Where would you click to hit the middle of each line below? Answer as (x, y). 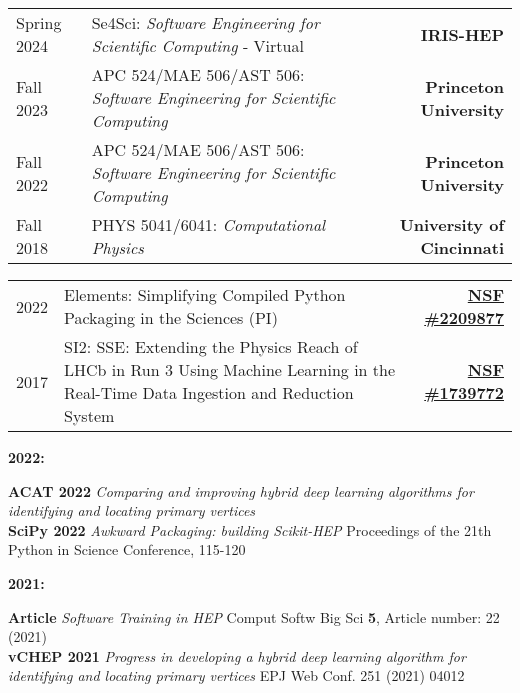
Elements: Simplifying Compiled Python (205, 294)
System (89, 415)
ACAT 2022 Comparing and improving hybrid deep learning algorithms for (241, 490)
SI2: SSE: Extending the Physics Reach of (211, 346)
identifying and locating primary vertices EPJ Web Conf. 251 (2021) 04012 (236, 675)
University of (451, 224)
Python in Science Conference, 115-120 (127, 549)
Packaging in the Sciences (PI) (171, 317)
